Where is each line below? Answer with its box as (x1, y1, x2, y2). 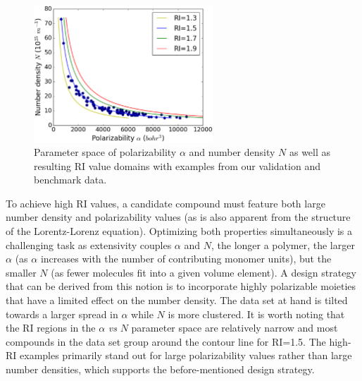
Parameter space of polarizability (34, 145, 177, 159)
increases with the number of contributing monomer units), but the (40, 251, 332, 266)
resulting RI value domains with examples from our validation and (34, 158, 320, 173)
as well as (289, 145, 331, 159)
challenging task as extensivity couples (6, 237, 172, 252)
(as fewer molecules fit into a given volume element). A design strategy (51, 265, 356, 279)
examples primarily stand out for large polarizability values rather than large (20, 348, 352, 363)
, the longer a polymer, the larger (211, 237, 355, 252)
